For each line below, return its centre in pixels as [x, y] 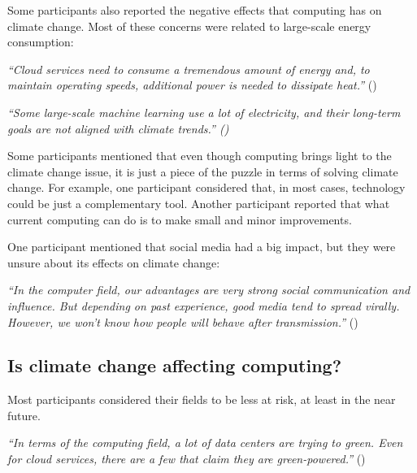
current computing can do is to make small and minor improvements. [180, 219]
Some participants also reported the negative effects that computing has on [195, 10]
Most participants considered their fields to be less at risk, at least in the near [202, 399]
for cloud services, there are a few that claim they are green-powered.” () [187, 459]
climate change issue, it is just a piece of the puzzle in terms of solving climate [203, 171]
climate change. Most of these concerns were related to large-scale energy [189, 26]
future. [24, 415]
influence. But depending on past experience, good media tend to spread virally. [204, 305]
